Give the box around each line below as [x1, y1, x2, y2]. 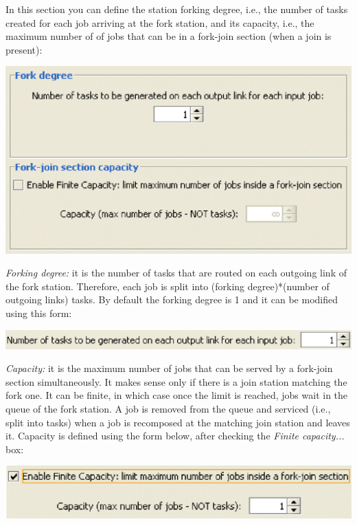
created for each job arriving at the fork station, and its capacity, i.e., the [5, 15, 314, 30]
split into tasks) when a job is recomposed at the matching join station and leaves [5, 415, 350, 429]
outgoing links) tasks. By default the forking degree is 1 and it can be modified [5, 292, 338, 307]
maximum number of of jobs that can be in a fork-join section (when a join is [5, 29, 332, 43]
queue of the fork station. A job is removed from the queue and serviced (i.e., [5, 401, 331, 415]
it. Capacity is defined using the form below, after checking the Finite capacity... [5, 428, 345, 443]
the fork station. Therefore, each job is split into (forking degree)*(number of [5, 279, 330, 293]
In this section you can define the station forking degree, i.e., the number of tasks [5, 2, 348, 16]
